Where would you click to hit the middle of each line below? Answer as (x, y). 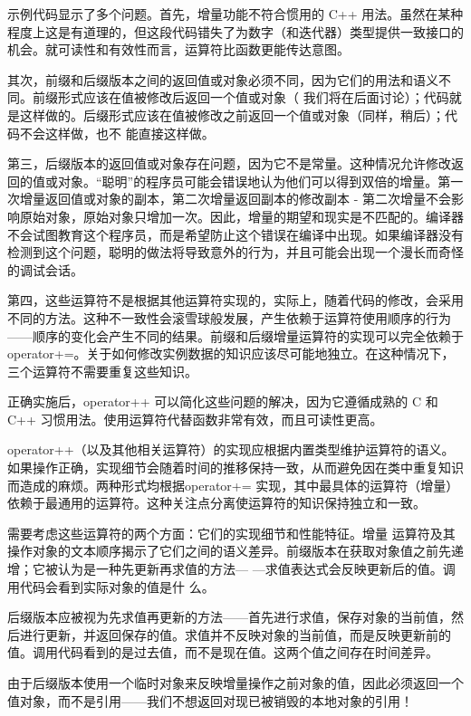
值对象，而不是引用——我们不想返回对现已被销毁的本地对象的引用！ (210, 700)
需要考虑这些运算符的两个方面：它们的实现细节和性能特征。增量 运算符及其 (231, 533)
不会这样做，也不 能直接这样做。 (117, 133)
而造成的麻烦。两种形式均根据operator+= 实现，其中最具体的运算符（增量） (233, 485)
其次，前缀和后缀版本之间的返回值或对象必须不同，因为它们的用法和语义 (223, 79)
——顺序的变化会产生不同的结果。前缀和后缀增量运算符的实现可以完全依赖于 (235, 335)
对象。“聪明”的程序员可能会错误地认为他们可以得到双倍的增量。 (248, 181)
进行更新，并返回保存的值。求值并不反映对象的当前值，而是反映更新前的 (235, 634)
